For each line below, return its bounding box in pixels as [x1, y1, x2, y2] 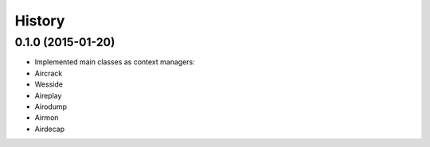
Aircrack [34, 68, 63, 78]
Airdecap [34, 124, 65, 133]
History [14, 12, 65, 29]
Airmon [34, 113, 59, 122]
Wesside [34, 79, 64, 89]
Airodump [34, 102, 68, 111]
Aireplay [34, 91, 62, 100]
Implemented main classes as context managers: [34, 57, 195, 67]
